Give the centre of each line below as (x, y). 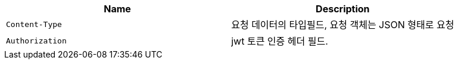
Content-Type (34, 24)
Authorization (36, 41)
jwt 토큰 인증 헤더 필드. (280, 41)
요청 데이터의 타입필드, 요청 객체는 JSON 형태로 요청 (343, 25)
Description (343, 9)
